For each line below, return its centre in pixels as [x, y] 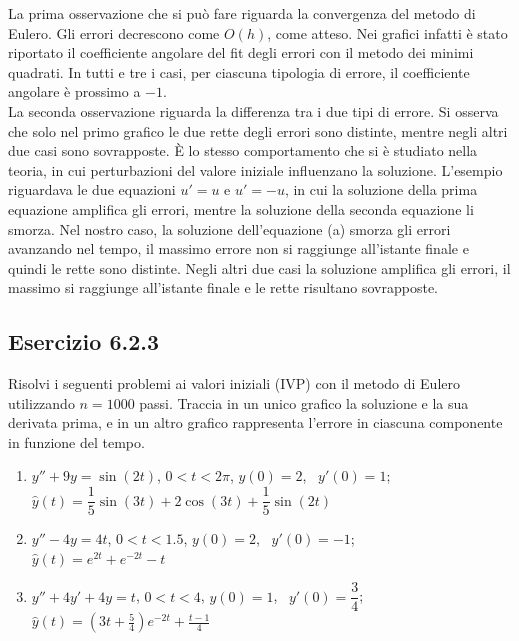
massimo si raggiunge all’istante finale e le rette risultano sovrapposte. [223, 287]
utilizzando [41, 402]
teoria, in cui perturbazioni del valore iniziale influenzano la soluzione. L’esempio [255, 169]
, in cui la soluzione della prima [381, 189]
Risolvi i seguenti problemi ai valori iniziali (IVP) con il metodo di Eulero [234, 383]
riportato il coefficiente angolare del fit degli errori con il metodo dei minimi [241, 52]
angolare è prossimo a [74, 91]
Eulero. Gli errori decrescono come [114, 32]
